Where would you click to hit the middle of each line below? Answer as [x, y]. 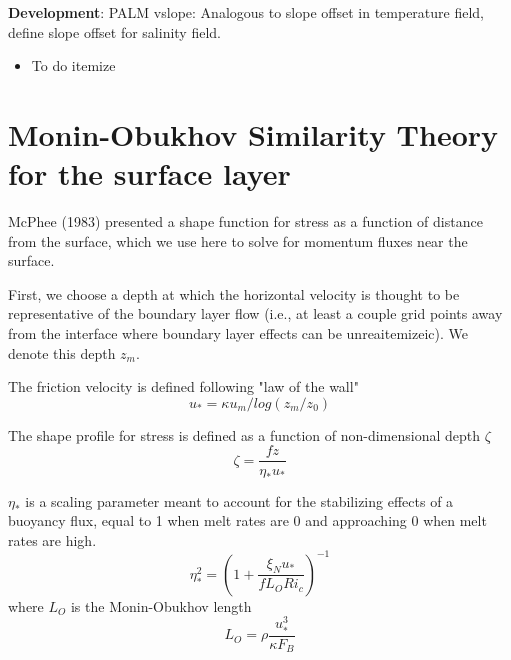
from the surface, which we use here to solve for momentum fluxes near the [238, 240]
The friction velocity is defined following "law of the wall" [183, 386]
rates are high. [52, 539]
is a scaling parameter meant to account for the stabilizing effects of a [239, 500]
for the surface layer [149, 173]
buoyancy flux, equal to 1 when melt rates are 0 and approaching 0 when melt [247, 520]
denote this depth [62, 352]
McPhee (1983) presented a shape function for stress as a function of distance [245, 221]
